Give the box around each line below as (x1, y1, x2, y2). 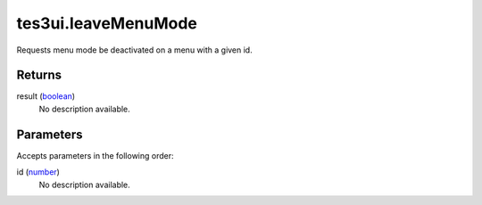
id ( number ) (16, 167, 60, 177)
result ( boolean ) (16, 91, 76, 102)
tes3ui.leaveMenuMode (16, 13, 198, 33)
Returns (16, 68, 62, 83)
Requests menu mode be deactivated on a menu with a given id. (16, 45, 253, 55)
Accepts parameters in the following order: (16, 150, 174, 160)
